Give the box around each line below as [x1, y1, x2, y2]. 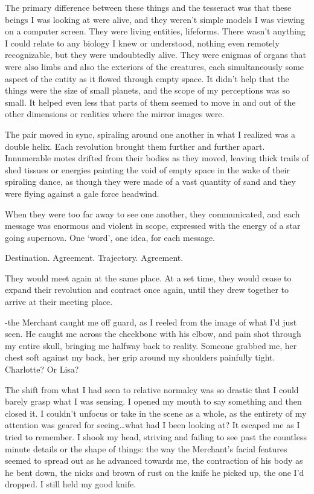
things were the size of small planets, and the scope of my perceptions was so [5, 84, 290, 97]
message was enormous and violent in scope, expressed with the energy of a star [5, 219, 301, 232]
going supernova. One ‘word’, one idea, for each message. [5, 231, 215, 243]
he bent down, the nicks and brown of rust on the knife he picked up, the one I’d [5, 466, 304, 478]
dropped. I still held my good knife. [5, 478, 136, 490]
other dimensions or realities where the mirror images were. [5, 107, 225, 120]
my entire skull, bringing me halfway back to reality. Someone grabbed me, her [5, 339, 297, 351]
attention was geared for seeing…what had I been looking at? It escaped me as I [5, 419, 300, 431]
